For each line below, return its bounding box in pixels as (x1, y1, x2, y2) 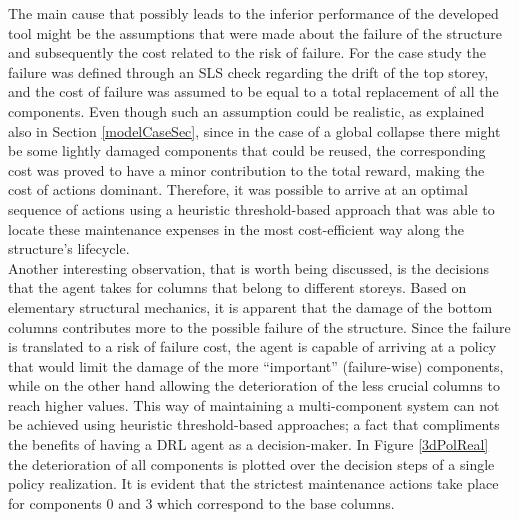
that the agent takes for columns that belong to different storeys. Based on (8, 277, 467, 298)
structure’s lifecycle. (8, 238, 130, 259)
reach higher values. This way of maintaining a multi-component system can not (8, 394, 500, 415)
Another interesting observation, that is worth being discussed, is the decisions (8, 257, 490, 278)
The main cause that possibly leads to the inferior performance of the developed (8, 3, 499, 23)
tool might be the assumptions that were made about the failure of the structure (8, 22, 502, 43)
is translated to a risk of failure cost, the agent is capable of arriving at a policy (8, 336, 497, 357)
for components (8, 492, 102, 513)
